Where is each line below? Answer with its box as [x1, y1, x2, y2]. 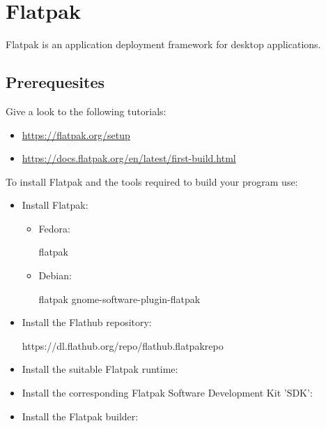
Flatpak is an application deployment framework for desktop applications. [6, 37, 321, 52]
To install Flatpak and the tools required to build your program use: [6, 174, 298, 189]
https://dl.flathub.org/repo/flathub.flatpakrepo [22, 338, 224, 353]
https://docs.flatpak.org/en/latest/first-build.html [22, 151, 236, 165]
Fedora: [38, 221, 70, 235]
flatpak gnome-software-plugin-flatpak [38, 291, 201, 306]
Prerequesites [6, 71, 105, 93]
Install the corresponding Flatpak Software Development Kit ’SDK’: [22, 385, 313, 400]
